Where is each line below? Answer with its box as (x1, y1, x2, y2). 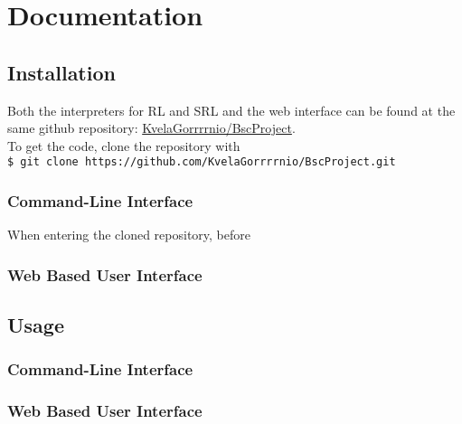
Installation (7, 58, 116, 86)
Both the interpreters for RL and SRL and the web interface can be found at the (7, 100, 456, 119)
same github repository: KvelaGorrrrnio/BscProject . (7, 118, 296, 137)
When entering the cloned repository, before (7, 225, 250, 244)
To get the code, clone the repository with (7, 136, 240, 155)
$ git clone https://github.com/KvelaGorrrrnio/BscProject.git (7, 155, 396, 169)
